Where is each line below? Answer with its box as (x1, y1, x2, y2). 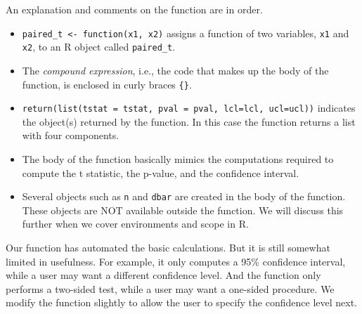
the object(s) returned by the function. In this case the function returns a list (22, 114, 356, 129)
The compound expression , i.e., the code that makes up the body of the (22, 63, 329, 77)
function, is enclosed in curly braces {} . (22, 77, 192, 91)
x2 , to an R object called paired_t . (22, 39, 176, 54)
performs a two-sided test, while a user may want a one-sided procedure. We (6, 281, 335, 296)
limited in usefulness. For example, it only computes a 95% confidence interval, (6, 254, 346, 268)
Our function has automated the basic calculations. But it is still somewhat (6, 240, 330, 255)
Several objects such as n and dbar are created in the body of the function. (22, 189, 346, 204)
